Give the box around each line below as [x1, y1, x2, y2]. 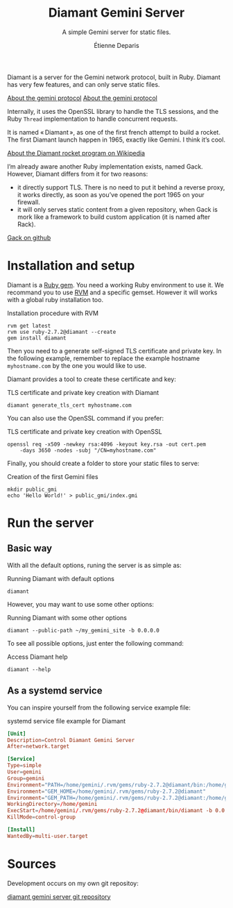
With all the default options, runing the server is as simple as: [7, 561, 182, 569]
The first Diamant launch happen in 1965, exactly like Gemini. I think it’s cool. [7, 135, 225, 144]
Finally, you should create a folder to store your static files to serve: [7, 459, 200, 467]
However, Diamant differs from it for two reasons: [7, 169, 148, 178]
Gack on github [7, 233, 51, 242]
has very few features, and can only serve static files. [7, 80, 160, 88]
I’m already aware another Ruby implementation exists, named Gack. [7, 162, 203, 171]
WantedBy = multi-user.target [7, 832, 89, 839]
